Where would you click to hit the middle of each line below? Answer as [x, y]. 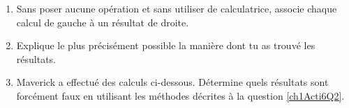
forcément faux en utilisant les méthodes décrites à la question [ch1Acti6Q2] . [180, 95]
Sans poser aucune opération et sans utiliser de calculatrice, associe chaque [177, 8]
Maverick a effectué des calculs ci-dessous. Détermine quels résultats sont [172, 82]
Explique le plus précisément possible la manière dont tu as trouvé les [166, 45]
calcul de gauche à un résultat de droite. [103, 22]
